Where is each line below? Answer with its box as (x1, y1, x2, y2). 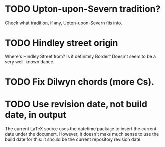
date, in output (5, 109, 67, 121)
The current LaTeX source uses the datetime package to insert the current (5, 126, 157, 132)
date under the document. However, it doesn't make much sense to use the (5, 131, 159, 137)
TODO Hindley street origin (5, 37, 118, 49)
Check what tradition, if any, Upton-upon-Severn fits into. (5, 20, 123, 26)
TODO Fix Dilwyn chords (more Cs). (5, 76, 155, 88)
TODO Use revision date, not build (5, 99, 148, 110)
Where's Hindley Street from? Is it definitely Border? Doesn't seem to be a (5, 53, 156, 59)
